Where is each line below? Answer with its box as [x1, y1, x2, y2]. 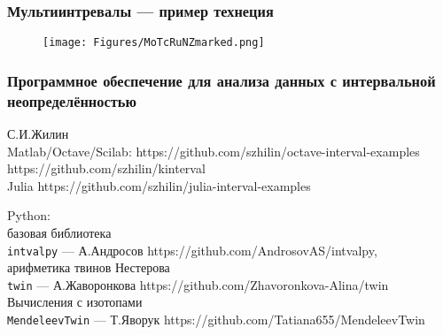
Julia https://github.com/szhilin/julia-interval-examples [7, 176, 311, 194]
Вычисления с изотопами [7, 293, 143, 311]
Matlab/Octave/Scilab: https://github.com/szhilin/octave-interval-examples [7, 141, 420, 160]
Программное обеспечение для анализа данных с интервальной [7, 69, 436, 91]
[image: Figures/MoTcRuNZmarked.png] [43, 36, 265, 49]
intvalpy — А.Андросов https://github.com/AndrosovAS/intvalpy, [7, 240, 377, 259]
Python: [7, 206, 51, 225]
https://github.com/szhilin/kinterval [7, 159, 206, 178]
